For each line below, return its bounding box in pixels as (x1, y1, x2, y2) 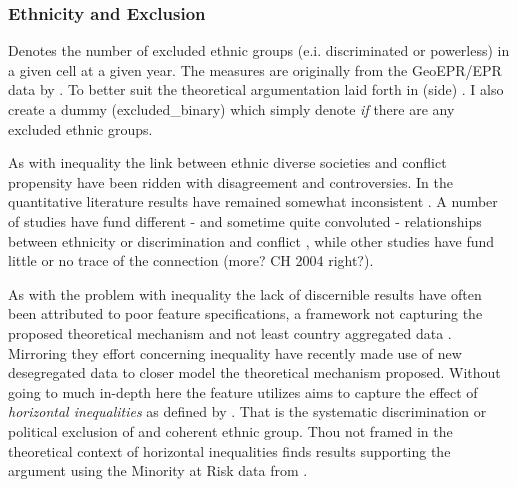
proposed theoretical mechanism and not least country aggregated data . (8, 322, 452, 343)
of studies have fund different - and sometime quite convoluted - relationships (8, 210, 482, 231)
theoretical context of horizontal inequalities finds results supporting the (8, 440, 451, 461)
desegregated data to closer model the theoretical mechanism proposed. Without (8, 362, 501, 383)
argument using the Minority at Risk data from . (8, 460, 308, 481)
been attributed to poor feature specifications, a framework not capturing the (8, 303, 483, 324)
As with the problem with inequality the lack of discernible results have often (8, 283, 482, 304)
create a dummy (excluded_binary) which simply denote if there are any (8, 99, 455, 119)
